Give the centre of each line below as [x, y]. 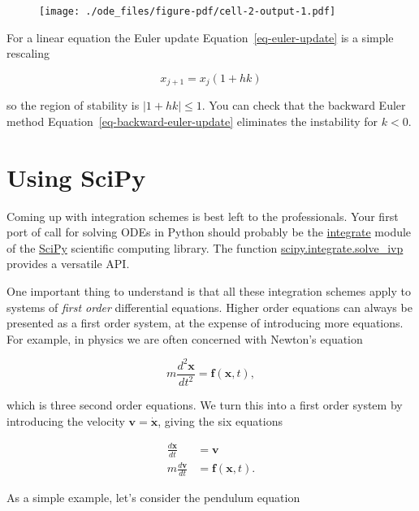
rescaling [28, 53]
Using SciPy [76, 177]
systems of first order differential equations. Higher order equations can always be [209, 307]
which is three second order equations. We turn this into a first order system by [205, 405]
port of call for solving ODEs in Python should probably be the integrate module [209, 232]
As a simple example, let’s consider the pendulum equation [153, 498]
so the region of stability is [73, 105]
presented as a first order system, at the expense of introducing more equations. [205, 323]
